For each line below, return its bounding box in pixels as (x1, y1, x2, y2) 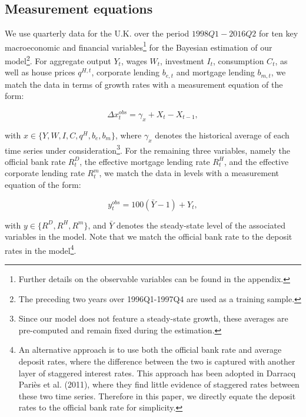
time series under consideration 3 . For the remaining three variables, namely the (5, 142, 290, 156)
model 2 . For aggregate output (5, 53, 111, 67)
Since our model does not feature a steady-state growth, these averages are (18, 312, 288, 325)
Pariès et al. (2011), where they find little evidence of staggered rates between (18, 378, 300, 390)
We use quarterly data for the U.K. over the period (5, 27, 189, 39)
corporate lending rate (5, 167, 85, 179)
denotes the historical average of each (155, 128, 290, 141)
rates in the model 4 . (5, 242, 76, 256)
